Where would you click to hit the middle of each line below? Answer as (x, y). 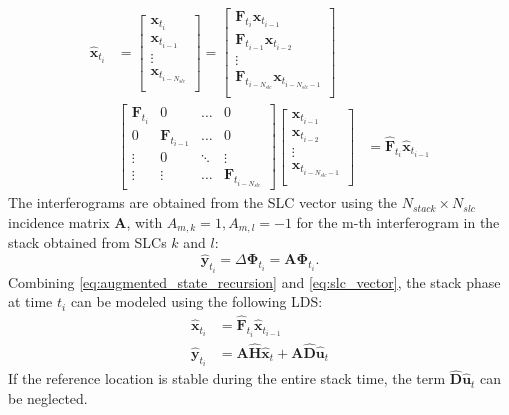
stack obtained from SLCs (87, 242)
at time (30, 301)
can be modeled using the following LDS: (196, 301)
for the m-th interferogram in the (398, 222)
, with (144, 222)
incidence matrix (59, 222)
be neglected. (48, 398)
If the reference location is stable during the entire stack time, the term (227, 378)
